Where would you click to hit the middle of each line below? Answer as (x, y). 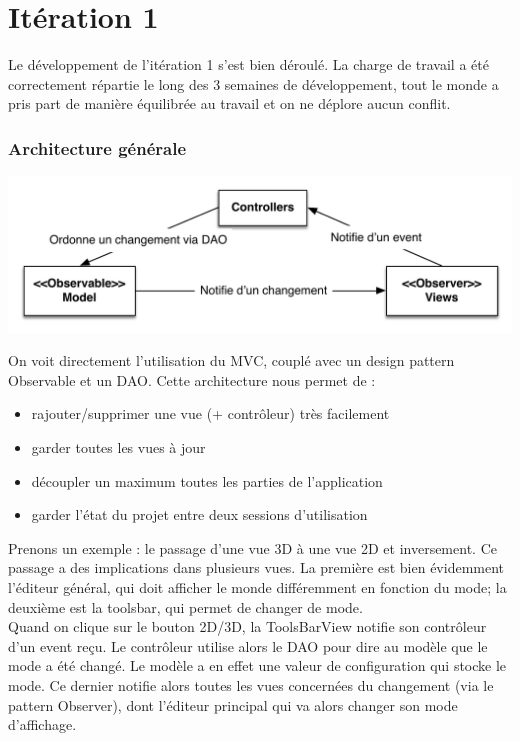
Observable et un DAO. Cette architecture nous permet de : (192, 379)
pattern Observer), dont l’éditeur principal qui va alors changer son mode (233, 704)
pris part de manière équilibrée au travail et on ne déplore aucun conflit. (229, 103)
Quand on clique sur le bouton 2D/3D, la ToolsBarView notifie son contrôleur (247, 626)
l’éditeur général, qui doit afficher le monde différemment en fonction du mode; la (257, 586)
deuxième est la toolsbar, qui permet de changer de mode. (185, 606)
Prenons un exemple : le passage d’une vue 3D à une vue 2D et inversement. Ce (252, 547)
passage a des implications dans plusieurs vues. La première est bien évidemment (256, 567)
